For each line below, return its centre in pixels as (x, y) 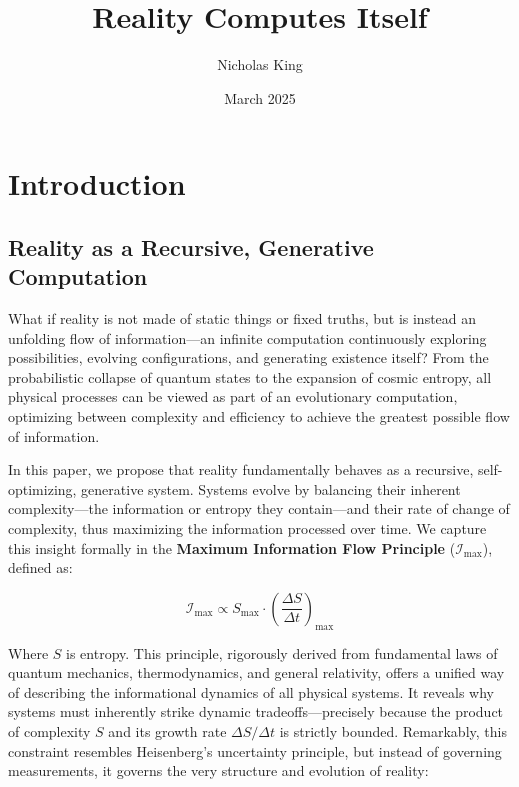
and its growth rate (167, 730)
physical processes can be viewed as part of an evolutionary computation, (233, 396)
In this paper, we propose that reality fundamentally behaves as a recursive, (241, 469)
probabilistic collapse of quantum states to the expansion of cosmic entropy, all (250, 376)
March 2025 (260, 97)
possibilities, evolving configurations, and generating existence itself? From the (248, 357)
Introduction (97, 183)
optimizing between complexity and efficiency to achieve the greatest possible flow (259, 416)
